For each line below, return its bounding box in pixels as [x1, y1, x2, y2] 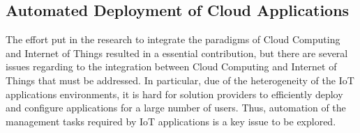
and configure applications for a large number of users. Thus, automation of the [6, 100, 346, 115]
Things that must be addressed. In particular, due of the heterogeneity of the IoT [6, 72, 354, 87]
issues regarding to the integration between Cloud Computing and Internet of [6, 59, 337, 74]
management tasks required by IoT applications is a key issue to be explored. [6, 114, 336, 128]
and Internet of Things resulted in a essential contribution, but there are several [6, 45, 348, 60]
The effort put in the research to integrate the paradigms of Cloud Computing [6, 32, 340, 47]
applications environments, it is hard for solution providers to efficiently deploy [6, 86, 343, 101]
